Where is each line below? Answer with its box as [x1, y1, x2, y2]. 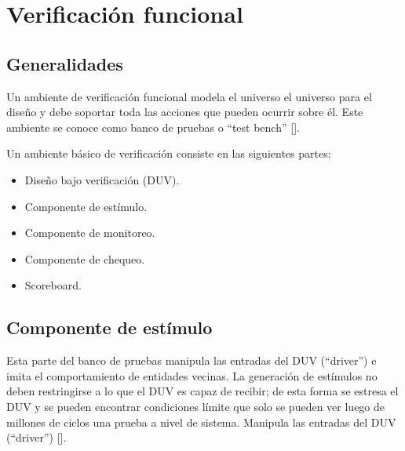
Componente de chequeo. [24, 250, 145, 267]
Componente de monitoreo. [24, 224, 155, 241]
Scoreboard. [24, 277, 82, 293]
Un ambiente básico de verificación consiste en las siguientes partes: [6, 145, 331, 162]
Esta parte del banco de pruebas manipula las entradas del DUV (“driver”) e [6, 352, 377, 369]
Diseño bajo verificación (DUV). [24, 171, 180, 187]
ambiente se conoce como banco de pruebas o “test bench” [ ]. [6, 118, 300, 135]
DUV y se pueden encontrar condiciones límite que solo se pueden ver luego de [6, 398, 385, 414]
